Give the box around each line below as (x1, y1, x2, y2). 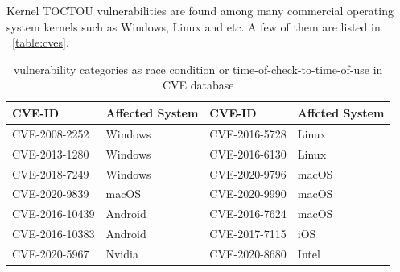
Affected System (105, 104, 199, 121)
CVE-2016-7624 (209, 205, 287, 222)
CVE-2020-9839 (12, 185, 89, 202)
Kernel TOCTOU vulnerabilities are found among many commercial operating (6, 2, 394, 19)
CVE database (162, 76, 234, 93)
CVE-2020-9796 (209, 165, 287, 182)
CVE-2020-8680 (209, 245, 287, 262)
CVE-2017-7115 (209, 225, 287, 242)
